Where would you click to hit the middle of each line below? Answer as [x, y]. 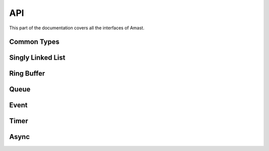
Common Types [34, 42]
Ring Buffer [27, 74]
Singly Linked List [37, 58]
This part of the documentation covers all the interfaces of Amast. [77, 28]
